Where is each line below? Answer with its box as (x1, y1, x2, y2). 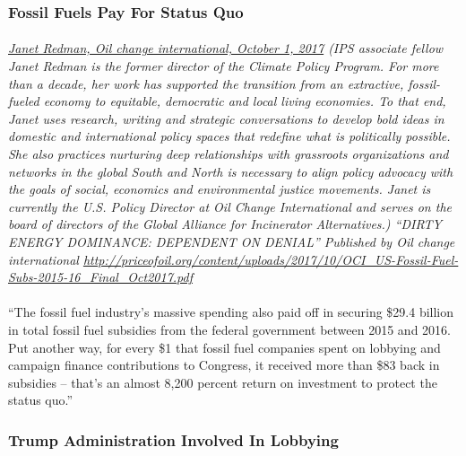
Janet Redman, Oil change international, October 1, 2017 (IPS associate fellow (8, 39, 444, 57)
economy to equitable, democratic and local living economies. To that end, (43, 92, 446, 110)
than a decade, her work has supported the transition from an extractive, (8, 74, 404, 92)
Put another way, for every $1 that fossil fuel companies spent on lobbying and (8, 338, 441, 356)
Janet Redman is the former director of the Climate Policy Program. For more (8, 57, 439, 75)
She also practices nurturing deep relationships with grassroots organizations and (8, 145, 449, 162)
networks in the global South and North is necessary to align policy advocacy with (8, 162, 453, 180)
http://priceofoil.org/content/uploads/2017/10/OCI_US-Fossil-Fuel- (82, 250, 459, 268)
